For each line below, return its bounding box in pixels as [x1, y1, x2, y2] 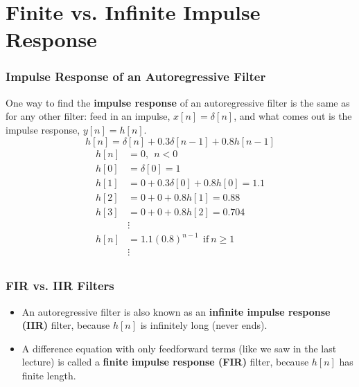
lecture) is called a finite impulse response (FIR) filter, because [21, 354, 309, 369]
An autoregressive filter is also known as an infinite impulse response [21, 304, 331, 318]
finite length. [21, 368, 76, 382]
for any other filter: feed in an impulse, [6, 109, 170, 123]
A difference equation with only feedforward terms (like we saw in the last [21, 341, 337, 355]
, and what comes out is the [234, 109, 352, 123]
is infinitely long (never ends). [140, 318, 268, 332]
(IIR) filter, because [21, 318, 110, 332]
